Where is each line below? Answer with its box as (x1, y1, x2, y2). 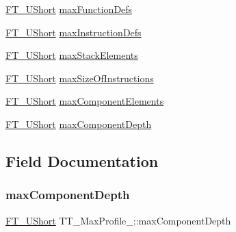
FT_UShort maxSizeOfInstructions (5, 70, 154, 85)
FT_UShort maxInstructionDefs (5, 25, 142, 39)
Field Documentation (5, 150, 159, 171)
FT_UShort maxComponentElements (5, 94, 164, 108)
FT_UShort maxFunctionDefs (5, 2, 133, 16)
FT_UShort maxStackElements (5, 48, 138, 62)
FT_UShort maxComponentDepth (5, 116, 152, 131)
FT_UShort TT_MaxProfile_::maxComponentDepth (5, 213, 231, 227)
